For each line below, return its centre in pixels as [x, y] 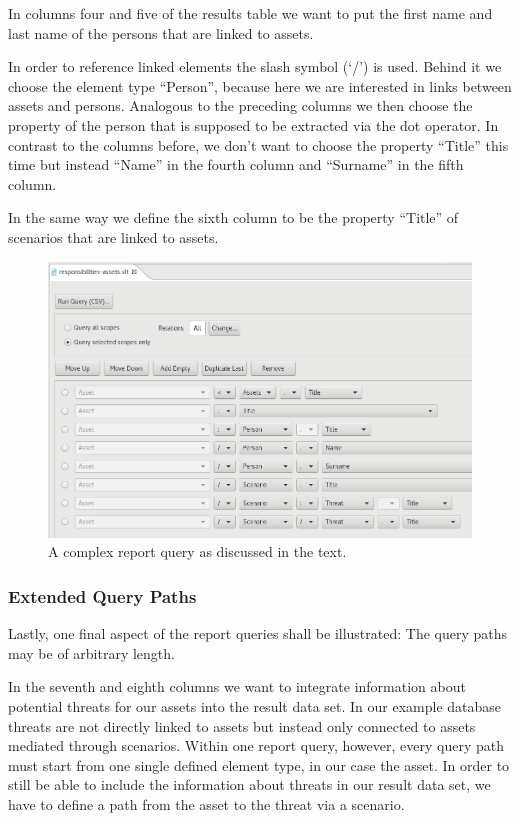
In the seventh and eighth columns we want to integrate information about [237, 686]
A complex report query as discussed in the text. [197, 551]
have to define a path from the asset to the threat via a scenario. [206, 803]
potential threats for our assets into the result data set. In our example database [255, 705]
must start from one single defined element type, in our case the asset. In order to [259, 764]
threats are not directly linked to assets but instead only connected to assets [242, 725]
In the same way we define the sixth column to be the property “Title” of [233, 217]
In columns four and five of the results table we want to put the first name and [250, 13]
